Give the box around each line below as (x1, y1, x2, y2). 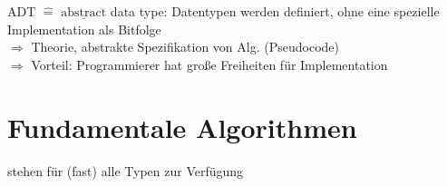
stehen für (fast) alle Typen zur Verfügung (7, 161, 244, 180)
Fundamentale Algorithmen (7, 108, 357, 145)
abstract (61, 6, 107, 19)
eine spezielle (367, 2, 440, 20)
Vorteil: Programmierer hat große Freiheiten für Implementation (31, 54, 388, 74)
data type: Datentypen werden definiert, (110, 2, 334, 20)
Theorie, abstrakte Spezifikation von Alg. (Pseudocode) (31, 37, 339, 56)
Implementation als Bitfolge (7, 19, 161, 38)
